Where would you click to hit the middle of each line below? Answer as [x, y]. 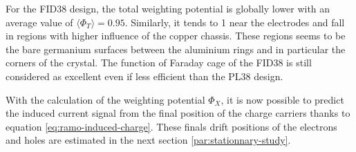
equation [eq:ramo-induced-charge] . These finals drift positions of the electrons [171, 126]
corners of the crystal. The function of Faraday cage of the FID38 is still [159, 63]
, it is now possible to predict [282, 99]
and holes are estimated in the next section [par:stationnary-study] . [148, 140]
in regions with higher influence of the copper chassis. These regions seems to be [176, 36]
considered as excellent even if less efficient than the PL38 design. [144, 76]
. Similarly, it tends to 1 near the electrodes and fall [235, 22]
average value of [39, 22]
